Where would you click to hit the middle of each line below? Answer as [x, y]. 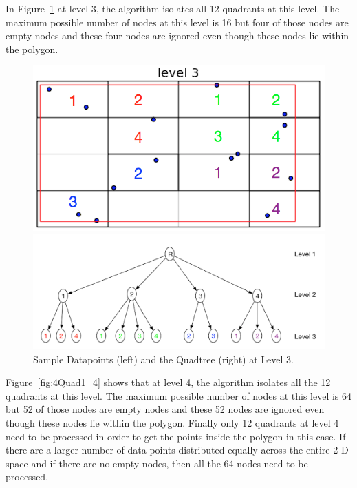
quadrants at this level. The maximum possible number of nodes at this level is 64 [179, 395]
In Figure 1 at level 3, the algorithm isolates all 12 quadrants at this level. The [173, 8]
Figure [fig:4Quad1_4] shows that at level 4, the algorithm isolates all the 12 [168, 382]
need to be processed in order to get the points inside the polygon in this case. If [176, 436]
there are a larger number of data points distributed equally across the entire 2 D [177, 450]
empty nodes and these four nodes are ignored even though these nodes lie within [177, 35]
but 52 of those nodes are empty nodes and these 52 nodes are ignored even [165, 409]
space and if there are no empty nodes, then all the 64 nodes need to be [157, 463]
